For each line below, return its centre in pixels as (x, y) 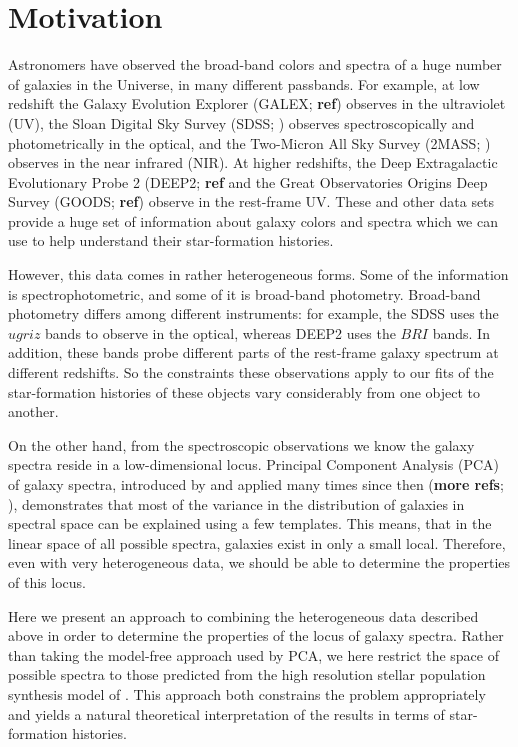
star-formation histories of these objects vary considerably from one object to (244, 391)
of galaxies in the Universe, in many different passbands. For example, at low (244, 83)
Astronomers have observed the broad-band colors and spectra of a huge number (255, 64)
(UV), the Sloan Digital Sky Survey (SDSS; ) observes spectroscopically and (241, 122)
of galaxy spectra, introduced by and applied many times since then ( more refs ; (256, 484)
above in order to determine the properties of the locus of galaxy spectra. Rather (256, 635)
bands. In (461, 332)
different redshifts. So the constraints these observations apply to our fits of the (251, 372)
